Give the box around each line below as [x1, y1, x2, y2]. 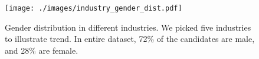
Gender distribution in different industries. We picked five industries [5, 21, 251, 33]
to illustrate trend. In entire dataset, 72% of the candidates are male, [5, 32, 255, 45]
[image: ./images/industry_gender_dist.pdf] [5, 4, 182, 12]
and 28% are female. [5, 44, 78, 56]
